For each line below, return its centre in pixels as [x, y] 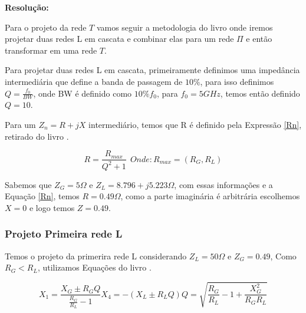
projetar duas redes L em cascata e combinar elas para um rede [119, 39]
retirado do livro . [37, 136]
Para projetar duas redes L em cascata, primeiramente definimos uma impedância [152, 70]
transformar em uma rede [51, 50]
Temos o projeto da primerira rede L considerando [96, 256]
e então [259, 39]
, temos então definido [260, 93]
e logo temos [52, 207]
